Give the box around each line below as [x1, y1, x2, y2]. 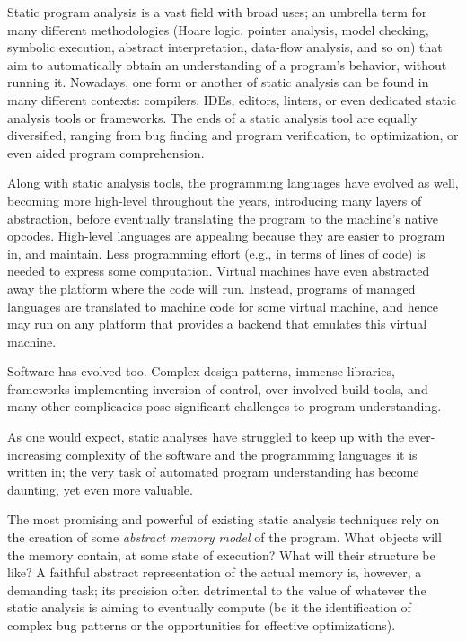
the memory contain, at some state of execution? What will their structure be [7, 545, 435, 564]
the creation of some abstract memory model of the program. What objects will [7, 528, 442, 547]
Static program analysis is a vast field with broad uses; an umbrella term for [7, 3, 427, 21]
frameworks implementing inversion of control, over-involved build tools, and [7, 379, 428, 398]
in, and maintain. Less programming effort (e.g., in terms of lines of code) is [7, 243, 426, 262]
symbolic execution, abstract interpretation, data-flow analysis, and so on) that [7, 38, 443, 57]
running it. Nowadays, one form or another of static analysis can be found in [7, 73, 429, 92]
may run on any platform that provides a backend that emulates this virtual [7, 314, 427, 333]
